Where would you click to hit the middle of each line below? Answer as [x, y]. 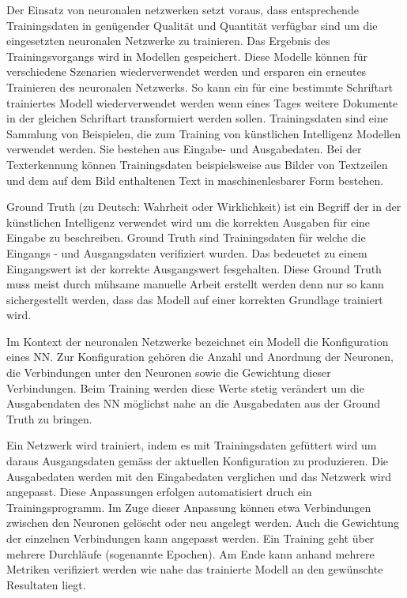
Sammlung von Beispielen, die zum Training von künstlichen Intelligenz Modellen [203, 133]
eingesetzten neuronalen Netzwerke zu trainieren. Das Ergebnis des [168, 41]
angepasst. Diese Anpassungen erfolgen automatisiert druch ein [159, 492]
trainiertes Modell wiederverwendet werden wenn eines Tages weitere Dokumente [202, 102]
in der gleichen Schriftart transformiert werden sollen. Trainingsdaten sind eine [197, 118]
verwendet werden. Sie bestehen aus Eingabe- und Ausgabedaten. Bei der [184, 149]
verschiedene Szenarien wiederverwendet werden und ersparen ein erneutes [187, 71]
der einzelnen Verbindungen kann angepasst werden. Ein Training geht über [190, 538]
